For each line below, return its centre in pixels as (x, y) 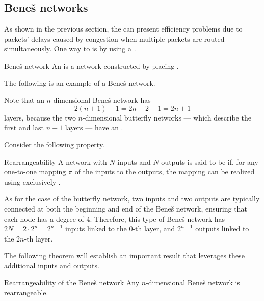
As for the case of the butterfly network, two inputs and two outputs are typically (132, 199)
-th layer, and (154, 229)
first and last (24, 127)
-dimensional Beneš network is (193, 282)
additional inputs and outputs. (52, 265)
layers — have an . (94, 127)
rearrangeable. (26, 293)
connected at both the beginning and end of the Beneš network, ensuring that (126, 208)
